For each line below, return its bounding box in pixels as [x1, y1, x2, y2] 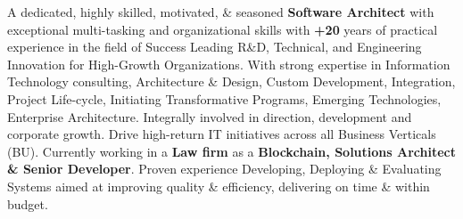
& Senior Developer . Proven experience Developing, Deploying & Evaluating [7, 159, 442, 178]
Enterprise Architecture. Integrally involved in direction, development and [7, 107, 412, 126]
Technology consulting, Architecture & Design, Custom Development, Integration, [7, 72, 456, 91]
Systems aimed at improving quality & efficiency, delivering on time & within [7, 176, 430, 195]
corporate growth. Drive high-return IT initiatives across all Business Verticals [7, 125, 436, 143]
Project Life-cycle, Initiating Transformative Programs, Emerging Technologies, [7, 89, 442, 108]
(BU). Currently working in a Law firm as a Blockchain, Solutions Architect [7, 142, 456, 160]
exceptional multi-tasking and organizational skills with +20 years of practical [7, 20, 438, 38]
